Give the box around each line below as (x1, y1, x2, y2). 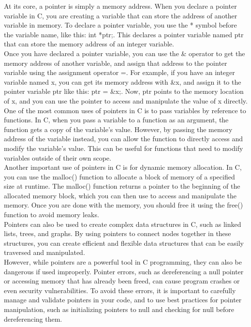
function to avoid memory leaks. (4, 209, 99, 220)
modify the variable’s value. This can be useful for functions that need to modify (4, 143, 243, 153)
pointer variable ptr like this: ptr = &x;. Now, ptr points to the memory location (4, 86, 244, 96)
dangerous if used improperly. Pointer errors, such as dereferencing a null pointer (4, 266, 244, 276)
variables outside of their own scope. (4, 152, 111, 163)
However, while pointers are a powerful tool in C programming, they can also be (4, 257, 242, 267)
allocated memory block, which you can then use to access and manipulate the (4, 190, 236, 200)
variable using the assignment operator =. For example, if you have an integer (4, 67, 235, 77)
